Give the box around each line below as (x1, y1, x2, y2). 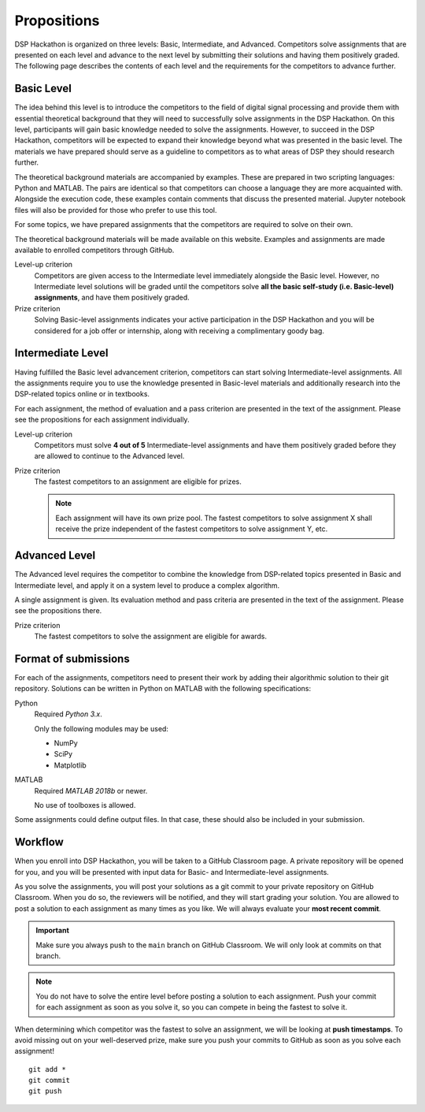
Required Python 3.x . (34, 709, 102, 719)
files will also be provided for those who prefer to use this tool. (14, 205, 217, 214)
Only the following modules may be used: (34, 723, 169, 733)
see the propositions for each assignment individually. (14, 415, 190, 425)
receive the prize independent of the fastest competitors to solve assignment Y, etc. (55, 524, 328, 534)
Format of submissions (14, 652, 130, 665)
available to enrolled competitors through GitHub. (14, 245, 175, 255)
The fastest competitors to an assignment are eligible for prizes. (34, 477, 242, 486)
